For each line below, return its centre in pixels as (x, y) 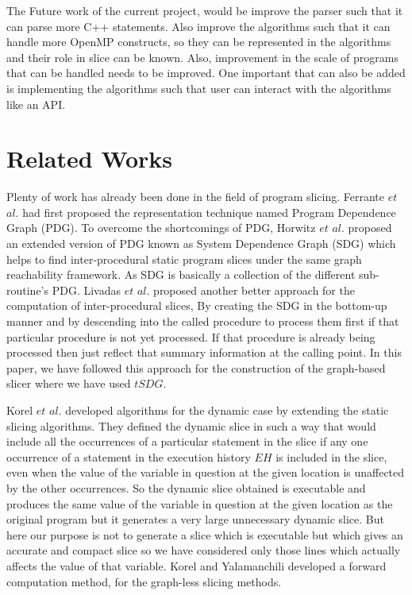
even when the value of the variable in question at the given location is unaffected (206, 472)
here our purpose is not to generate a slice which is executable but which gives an (205, 534)
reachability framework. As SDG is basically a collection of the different (181, 274)
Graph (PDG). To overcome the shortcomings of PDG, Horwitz (161, 228)
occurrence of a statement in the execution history (129, 456)
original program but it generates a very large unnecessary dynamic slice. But (195, 519)
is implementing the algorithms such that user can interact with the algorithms (199, 88)
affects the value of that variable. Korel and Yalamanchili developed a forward (196, 565)
